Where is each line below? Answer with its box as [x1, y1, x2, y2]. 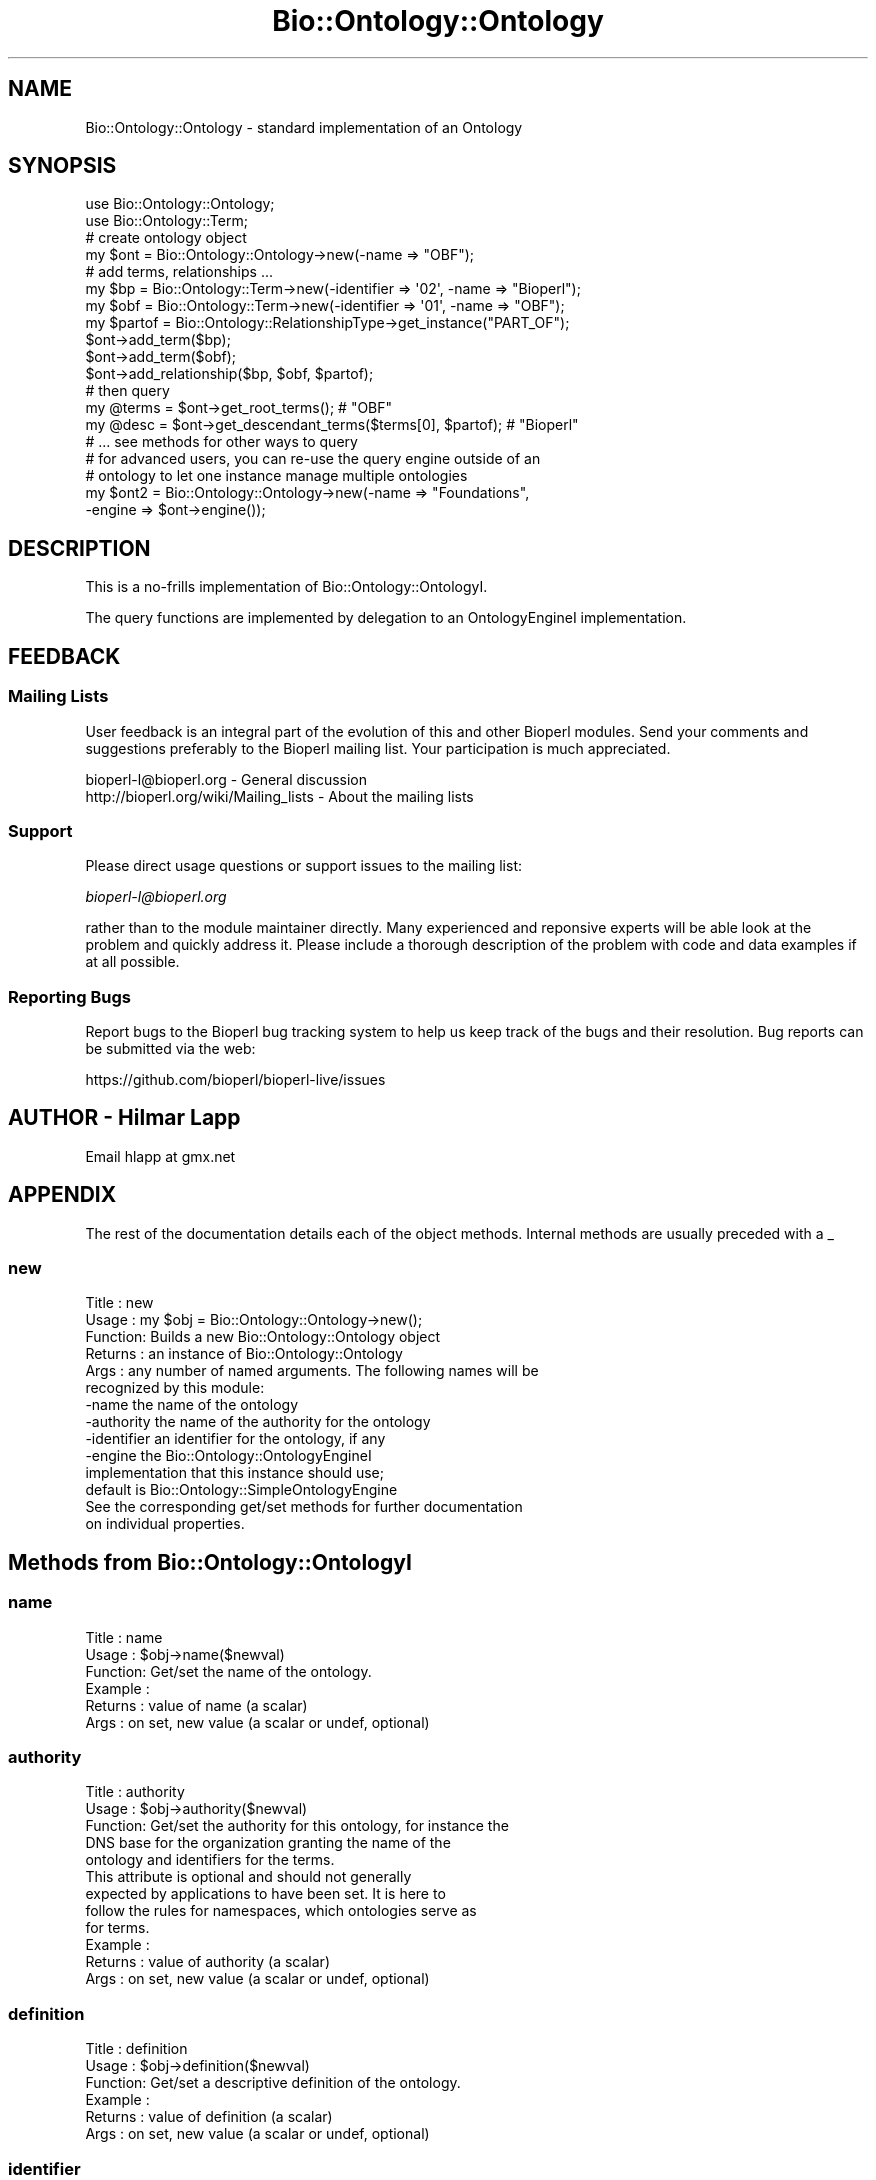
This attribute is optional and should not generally [85, 1868, 412, 1886]
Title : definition [85, 2040, 188, 2058]
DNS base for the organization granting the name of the [85, 1834, 451, 1852]
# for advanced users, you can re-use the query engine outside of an [85, 450, 541, 468]
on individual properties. [85, 1515, 245, 1533]
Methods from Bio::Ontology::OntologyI [8, 1549, 412, 1575]
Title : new [85, 1294, 154, 1312]
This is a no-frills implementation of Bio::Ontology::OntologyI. [85, 578, 488, 596]
